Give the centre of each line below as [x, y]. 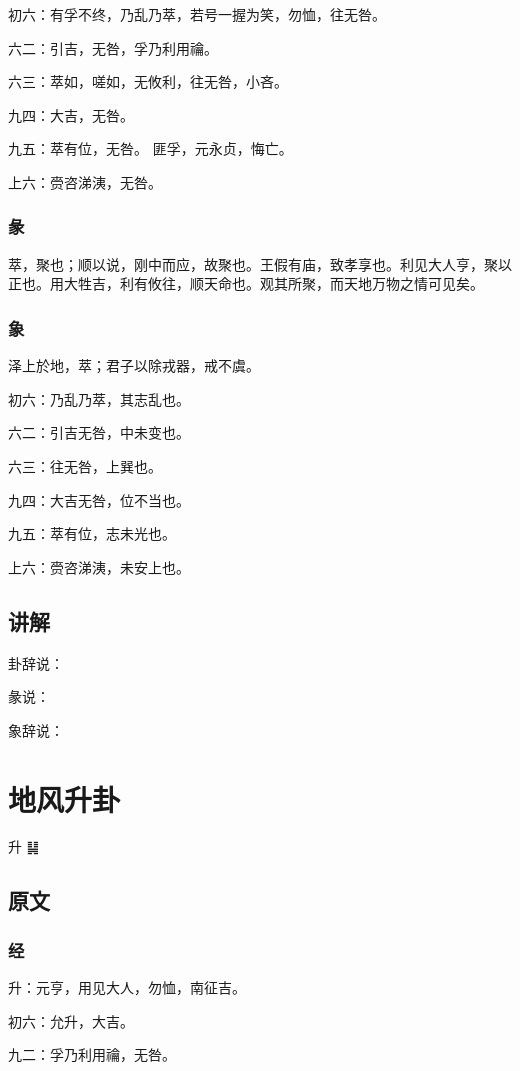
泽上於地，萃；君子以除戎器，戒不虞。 [134, 365]
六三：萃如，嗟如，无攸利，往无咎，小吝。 [148, 81]
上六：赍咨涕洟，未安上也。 [99, 566]
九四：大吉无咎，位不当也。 [99, 499]
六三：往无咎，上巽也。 [85, 465]
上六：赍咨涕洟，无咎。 [85, 181]
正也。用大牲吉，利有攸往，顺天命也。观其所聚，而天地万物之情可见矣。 [246, 283]
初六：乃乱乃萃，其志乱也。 [99, 398]
